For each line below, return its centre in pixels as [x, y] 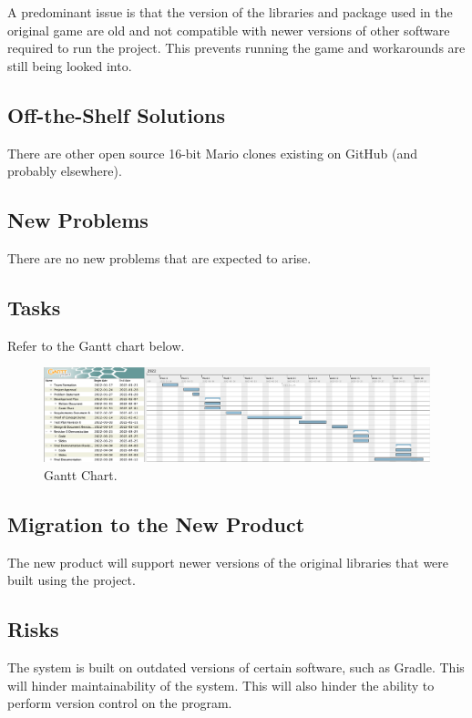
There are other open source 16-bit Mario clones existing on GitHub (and [213, 153]
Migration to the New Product [156, 523]
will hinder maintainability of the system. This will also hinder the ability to [221, 685]
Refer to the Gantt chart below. [96, 345]
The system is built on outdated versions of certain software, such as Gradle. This [236, 667]
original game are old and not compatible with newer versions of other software [229, 30]
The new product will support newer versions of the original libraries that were [228, 562]
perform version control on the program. [120, 703]
